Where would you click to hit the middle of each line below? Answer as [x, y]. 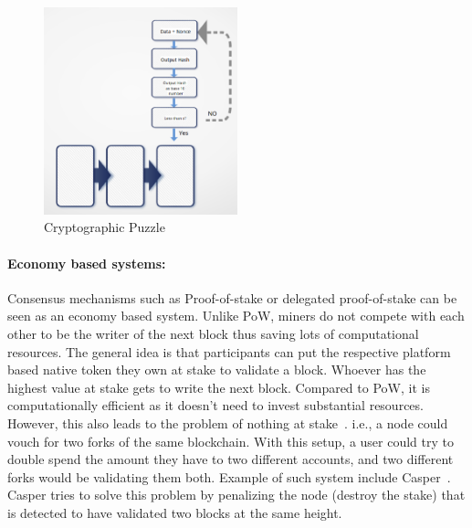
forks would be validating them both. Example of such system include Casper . [229, 476]
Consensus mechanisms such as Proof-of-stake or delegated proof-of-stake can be [232, 297]
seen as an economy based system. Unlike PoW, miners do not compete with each [236, 316]
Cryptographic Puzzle [105, 227]
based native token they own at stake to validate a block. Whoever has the [217, 370]
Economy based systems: [87, 263]
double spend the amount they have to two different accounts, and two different [231, 459]
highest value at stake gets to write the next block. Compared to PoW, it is [219, 387]
